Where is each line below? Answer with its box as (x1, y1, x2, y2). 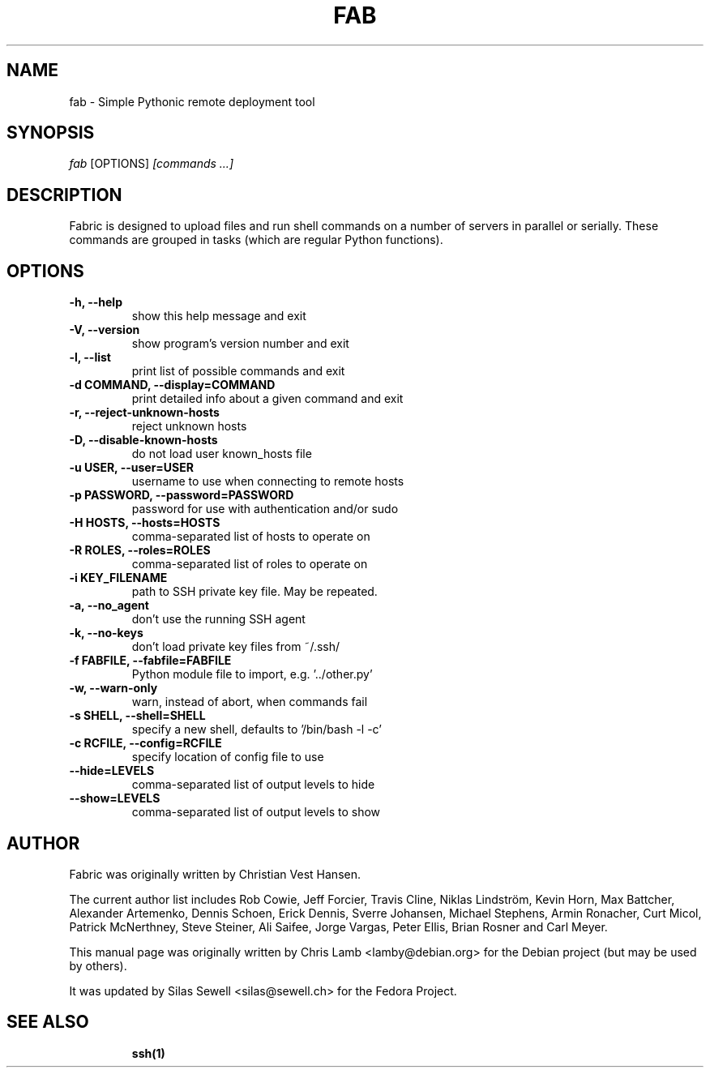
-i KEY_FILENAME (69, 571, 168, 585)
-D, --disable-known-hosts (69, 433, 218, 447)
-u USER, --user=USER (69, 460, 194, 475)
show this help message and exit (131, 309, 306, 323)
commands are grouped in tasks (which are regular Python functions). (69, 233, 443, 247)
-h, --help (69, 295, 122, 310)
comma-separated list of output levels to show (131, 805, 381, 819)
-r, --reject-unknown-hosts (69, 405, 220, 420)
